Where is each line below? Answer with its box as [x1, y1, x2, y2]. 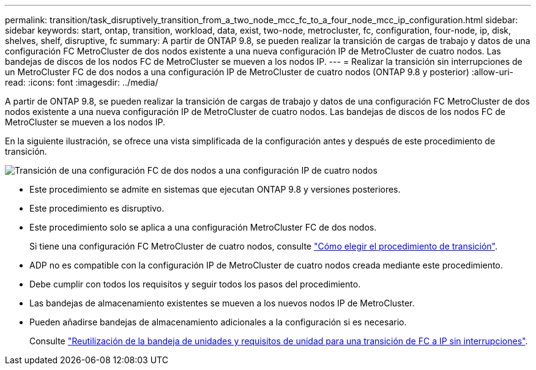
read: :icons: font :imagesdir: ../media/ [5, 77, 158, 87]
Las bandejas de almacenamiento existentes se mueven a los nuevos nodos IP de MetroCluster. [29, 298, 415, 308]
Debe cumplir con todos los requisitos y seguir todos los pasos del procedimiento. [29, 279, 361, 289]
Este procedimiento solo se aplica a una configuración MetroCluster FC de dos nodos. [29, 222, 377, 232]
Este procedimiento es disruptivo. [29, 203, 165, 213]
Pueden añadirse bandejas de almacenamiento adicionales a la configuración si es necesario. [29, 317, 407, 327]
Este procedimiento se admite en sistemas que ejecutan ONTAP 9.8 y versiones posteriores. [29, 184, 401, 194]
